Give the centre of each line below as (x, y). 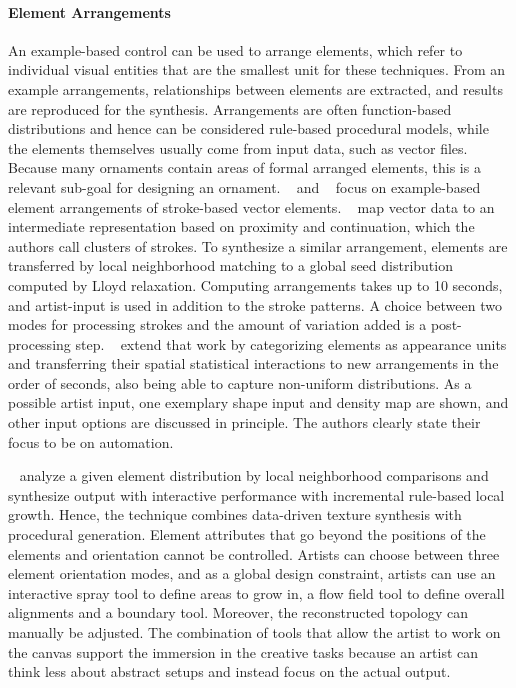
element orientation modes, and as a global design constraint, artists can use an (252, 573)
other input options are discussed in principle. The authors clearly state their (244, 422)
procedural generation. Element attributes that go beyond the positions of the (247, 534)
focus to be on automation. (91, 441)
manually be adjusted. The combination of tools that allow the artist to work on (254, 632)
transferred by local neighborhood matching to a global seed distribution (230, 265)
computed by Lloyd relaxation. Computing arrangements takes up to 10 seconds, (255, 284)
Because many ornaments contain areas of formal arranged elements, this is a (244, 167)
